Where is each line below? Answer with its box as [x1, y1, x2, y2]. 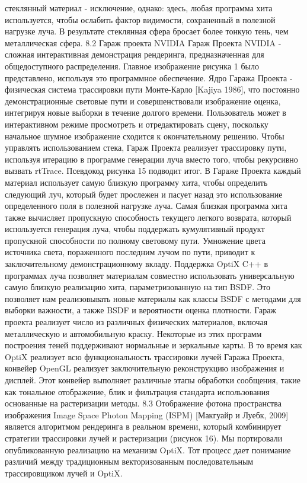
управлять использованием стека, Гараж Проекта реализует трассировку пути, [5, 141, 287, 154]
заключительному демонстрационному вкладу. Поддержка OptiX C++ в [5, 258, 268, 270]
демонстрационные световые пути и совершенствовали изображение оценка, [5, 94, 281, 107]
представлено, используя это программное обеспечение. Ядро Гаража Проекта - [5, 71, 293, 84]
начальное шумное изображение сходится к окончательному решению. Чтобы [5, 129, 284, 142]
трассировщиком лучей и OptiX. [5, 466, 123, 479]
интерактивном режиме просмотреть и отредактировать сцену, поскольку [5, 117, 268, 130]
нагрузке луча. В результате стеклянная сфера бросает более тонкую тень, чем [5, 25, 289, 37]
